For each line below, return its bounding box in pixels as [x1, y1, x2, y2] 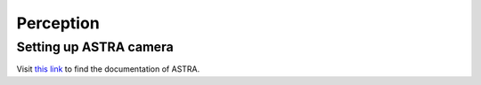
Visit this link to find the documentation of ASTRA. [16, 64, 200, 74]
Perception [16, 13, 100, 33]
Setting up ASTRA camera [16, 39, 174, 55]
